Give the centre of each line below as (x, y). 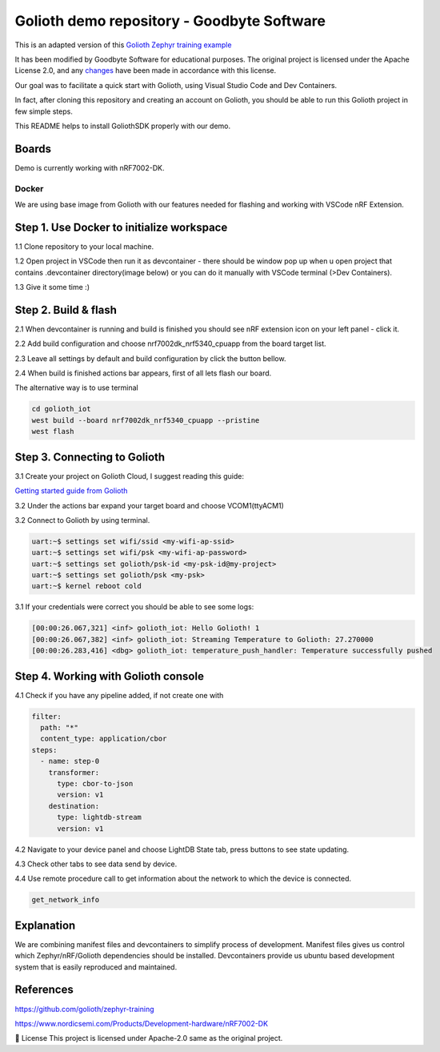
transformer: (74, 772)
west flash (53, 432)
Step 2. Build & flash (66, 309)
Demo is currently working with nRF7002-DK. (90, 167)
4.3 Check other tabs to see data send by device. (96, 864)
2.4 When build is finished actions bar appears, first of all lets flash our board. (143, 373)
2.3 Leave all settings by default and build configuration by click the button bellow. (150, 358)
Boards (33, 149)
